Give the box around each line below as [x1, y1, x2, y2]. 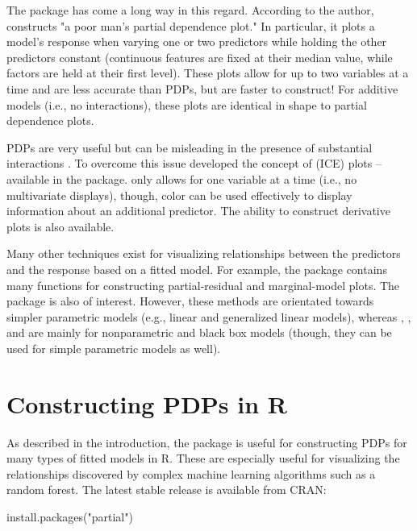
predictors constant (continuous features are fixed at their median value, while [6, 48, 393, 65]
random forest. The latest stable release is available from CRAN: [6, 481, 327, 498]
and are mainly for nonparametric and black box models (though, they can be [6, 324, 392, 341]
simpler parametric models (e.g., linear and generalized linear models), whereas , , [6, 308, 411, 325]
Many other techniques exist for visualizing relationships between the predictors [6, 245, 401, 262]
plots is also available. [6, 218, 115, 234]
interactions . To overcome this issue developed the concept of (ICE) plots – [6, 155, 382, 172]
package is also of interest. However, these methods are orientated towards [6, 292, 374, 309]
